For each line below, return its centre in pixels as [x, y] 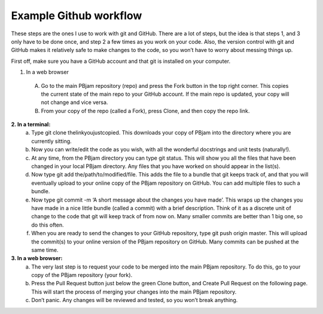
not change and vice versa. [74, 102]
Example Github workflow [77, 16]
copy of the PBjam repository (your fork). [82, 275]
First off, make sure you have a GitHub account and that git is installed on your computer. [121, 61]
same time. [45, 250]
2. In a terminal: [31, 124]
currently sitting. [51, 141]
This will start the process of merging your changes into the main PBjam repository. [134, 292]
